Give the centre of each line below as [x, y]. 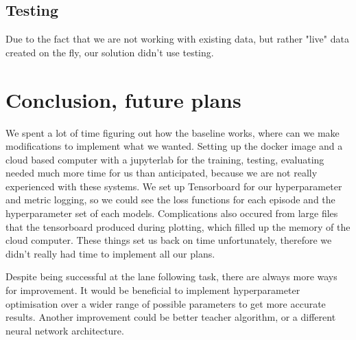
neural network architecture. [65, 330]
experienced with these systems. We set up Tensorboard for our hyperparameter [174, 186]
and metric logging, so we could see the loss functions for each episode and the [170, 200]
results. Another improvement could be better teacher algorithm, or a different [171, 317]
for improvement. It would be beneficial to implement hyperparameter [153, 290]
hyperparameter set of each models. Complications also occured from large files [172, 213]
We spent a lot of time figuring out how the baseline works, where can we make [173, 132]
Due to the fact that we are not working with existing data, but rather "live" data [177, 39]
